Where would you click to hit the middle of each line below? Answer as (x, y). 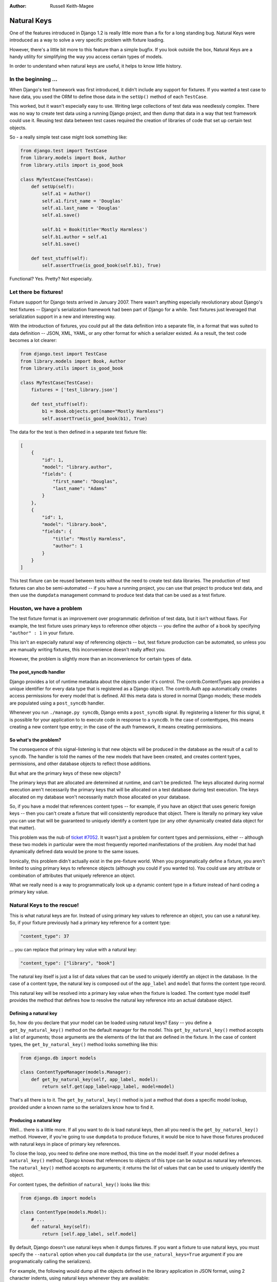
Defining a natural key (33, 1013)
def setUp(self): (53, 186)
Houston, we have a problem (46, 608)
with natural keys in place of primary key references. (65, 1144)
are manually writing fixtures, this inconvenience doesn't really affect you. (88, 649)
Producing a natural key (35, 1120)
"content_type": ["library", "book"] (68, 963)
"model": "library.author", (77, 467)
